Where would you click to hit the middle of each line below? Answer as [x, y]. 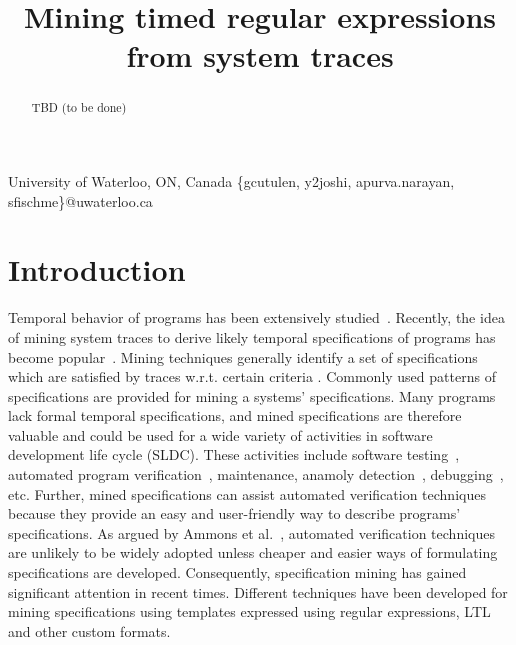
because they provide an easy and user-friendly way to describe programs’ [234, 513]
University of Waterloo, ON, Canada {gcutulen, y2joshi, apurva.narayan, [231, 181]
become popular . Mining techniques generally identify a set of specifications [243, 356]
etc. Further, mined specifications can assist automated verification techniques [247, 493]
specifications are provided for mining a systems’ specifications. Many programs [252, 395]
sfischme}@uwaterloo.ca [80, 200]
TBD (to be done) [79, 107]
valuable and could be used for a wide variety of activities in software [220, 434]
